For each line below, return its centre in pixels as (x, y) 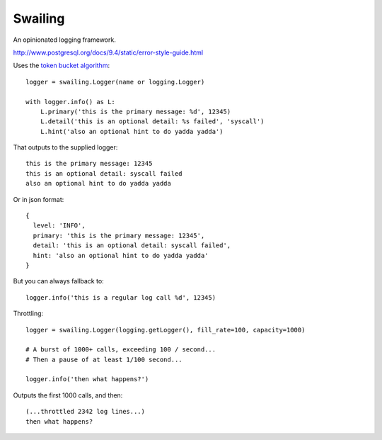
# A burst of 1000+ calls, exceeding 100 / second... (121, 350)
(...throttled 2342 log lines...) (85, 412)
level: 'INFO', (59, 226)
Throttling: (28, 314)
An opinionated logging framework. (64, 40)
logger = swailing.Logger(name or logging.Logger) (115, 82)
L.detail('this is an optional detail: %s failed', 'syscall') (152, 122)
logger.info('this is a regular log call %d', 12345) (121, 297)
